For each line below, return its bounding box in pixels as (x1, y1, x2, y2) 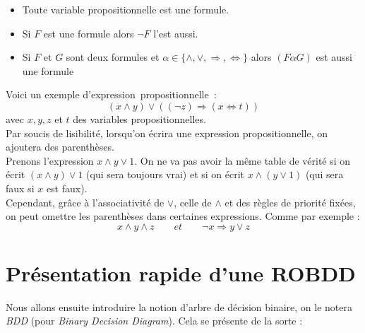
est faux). (46, 180, 88, 195)
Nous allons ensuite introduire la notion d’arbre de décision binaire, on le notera (6, 299, 352, 314)
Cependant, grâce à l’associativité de (6, 194, 164, 209)
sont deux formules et (66, 49, 160, 64)
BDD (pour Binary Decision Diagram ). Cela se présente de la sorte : (6, 313, 303, 328)
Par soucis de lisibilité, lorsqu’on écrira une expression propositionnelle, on (6, 125, 328, 140)
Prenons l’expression (6, 153, 94, 168)
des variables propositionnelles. (73, 111, 206, 126)
